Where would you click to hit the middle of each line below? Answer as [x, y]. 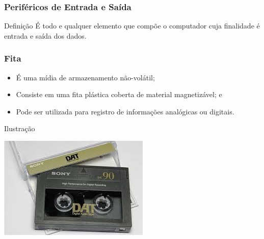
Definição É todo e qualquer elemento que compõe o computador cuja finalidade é [132, 26]
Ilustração [20, 128]
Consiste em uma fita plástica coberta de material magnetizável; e [119, 94]
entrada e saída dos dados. [45, 35]
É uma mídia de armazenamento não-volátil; [85, 77]
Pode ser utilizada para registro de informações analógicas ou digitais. [125, 111]
